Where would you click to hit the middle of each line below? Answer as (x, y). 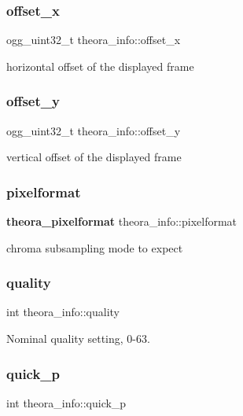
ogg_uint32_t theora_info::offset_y (94, 130)
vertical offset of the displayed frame (94, 157)
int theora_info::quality (63, 312)
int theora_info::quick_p (66, 402)
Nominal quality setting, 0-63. (78, 339)
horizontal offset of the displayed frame (100, 66)
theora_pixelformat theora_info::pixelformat (122, 221)
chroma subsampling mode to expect (95, 247)
